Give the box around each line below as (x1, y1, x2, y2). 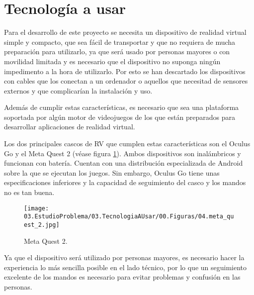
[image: (24, 204, 49, 212)
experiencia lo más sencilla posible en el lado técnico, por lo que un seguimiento (4, 262, 247, 272)
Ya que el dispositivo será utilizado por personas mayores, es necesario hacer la (4, 252, 245, 263)
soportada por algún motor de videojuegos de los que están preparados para (4, 111, 235, 122)
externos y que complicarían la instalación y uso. (4, 85, 153, 96)
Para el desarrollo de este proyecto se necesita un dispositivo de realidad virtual (4, 27, 247, 37)
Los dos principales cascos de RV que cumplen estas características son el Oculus (4, 138, 251, 149)
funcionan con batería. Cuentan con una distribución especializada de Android (4, 158, 243, 168)
